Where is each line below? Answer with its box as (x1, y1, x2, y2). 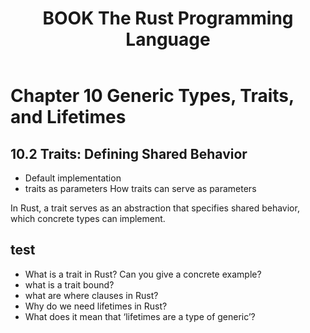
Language (125, 28, 211, 51)
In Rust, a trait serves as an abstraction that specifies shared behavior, (10, 202, 300, 214)
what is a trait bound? (24, 278, 115, 291)
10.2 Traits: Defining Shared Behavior (10, 145, 248, 162)
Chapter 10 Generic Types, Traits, (10, 85, 295, 107)
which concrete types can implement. (10, 213, 166, 224)
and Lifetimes (10, 106, 127, 129)
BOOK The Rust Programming (42, 7, 294, 30)
